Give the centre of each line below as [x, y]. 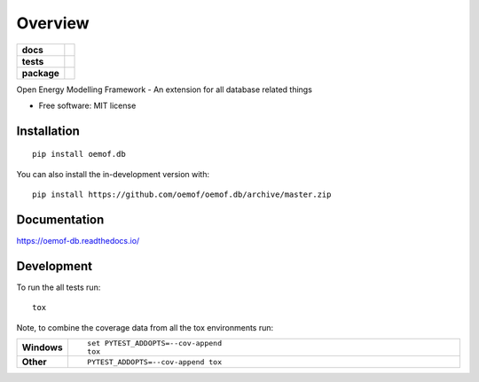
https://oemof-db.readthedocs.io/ [78, 241]
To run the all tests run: [59, 287]
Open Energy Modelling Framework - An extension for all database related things [164, 90]
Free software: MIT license [87, 105]
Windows [42, 347]
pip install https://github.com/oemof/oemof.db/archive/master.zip [182, 195]
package [40, 73]
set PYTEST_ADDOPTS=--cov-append [154, 343]
